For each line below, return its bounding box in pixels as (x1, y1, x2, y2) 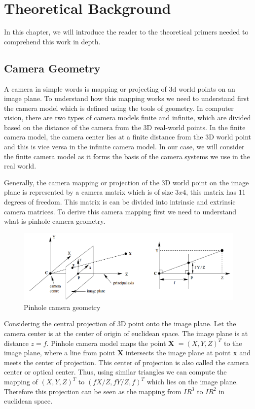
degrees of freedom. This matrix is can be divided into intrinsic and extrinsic (4, 197, 236, 207)
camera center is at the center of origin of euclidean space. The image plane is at (4, 328, 248, 339)
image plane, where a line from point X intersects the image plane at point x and (4, 347, 251, 358)
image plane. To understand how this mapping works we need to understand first (4, 93, 250, 103)
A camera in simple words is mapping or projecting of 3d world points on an (4, 83, 235, 94)
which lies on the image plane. (146, 376, 238, 387)
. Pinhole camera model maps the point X (46, 338, 175, 348)
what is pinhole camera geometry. (4, 216, 106, 226)
